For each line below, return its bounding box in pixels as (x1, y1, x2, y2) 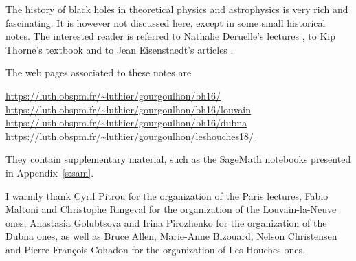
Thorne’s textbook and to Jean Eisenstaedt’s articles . (5, 42, 234, 56)
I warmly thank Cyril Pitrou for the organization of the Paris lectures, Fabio (5, 188, 329, 203)
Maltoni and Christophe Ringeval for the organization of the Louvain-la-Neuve (5, 202, 337, 216)
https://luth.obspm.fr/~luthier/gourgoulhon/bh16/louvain (5, 102, 252, 116)
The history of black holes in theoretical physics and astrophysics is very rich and (5, 2, 348, 16)
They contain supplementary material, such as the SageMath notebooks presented (5, 152, 351, 166)
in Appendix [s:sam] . (5, 165, 94, 179)
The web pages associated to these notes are (5, 65, 192, 80)
